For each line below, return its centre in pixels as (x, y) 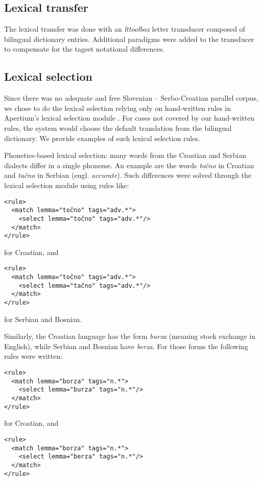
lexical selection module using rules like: (67, 185)
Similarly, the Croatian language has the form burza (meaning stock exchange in (130, 336)
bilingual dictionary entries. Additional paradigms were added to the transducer (129, 39)
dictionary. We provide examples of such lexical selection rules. (102, 138)
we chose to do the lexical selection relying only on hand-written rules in (118, 108)
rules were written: (33, 356)
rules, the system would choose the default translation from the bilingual (118, 128)
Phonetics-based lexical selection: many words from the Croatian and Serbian (125, 155)
